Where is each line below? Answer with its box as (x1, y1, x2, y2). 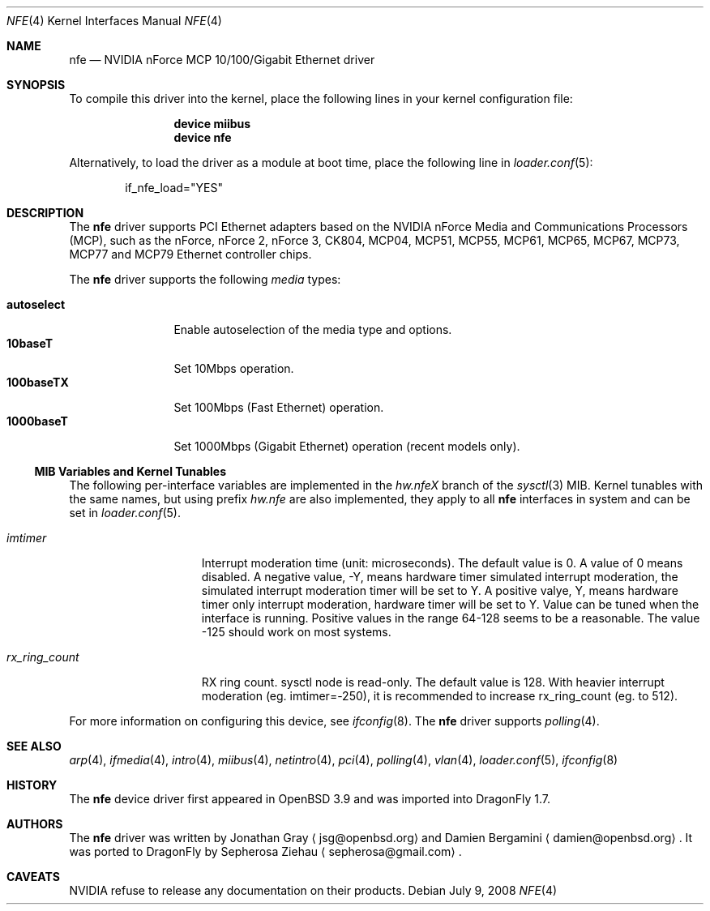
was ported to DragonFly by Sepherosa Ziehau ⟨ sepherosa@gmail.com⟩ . (69, 845, 462, 858)
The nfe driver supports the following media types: (69, 272, 341, 286)
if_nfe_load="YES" (125, 181, 224, 195)
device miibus (173, 117, 251, 130)
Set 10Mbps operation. (173, 361, 294, 375)
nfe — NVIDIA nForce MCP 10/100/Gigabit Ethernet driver (69, 53, 375, 66)
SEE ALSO (6, 739, 62, 753)
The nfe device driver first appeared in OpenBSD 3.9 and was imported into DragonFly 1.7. (69, 792, 550, 806)
